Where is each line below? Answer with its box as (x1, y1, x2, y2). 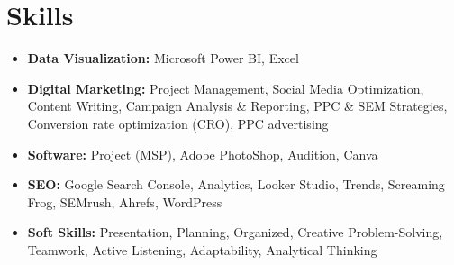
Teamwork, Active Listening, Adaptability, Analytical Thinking (27, 240, 377, 259)
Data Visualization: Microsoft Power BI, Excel (27, 49, 299, 68)
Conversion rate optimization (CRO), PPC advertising (27, 114, 329, 132)
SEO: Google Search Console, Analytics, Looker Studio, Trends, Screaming (27, 175, 445, 194)
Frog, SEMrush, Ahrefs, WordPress (27, 192, 222, 211)
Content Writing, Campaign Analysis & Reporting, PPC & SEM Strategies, (27, 96, 448, 115)
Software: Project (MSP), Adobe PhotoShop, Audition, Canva (27, 144, 378, 163)
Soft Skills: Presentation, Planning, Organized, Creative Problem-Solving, (27, 223, 443, 242)
